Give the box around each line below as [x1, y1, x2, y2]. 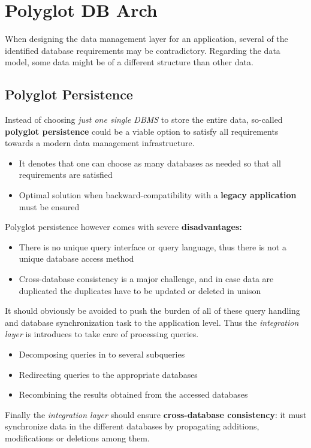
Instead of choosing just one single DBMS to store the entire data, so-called [5, 113, 283, 126]
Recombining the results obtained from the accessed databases [19, 388, 248, 401]
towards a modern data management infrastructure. [5, 137, 195, 149]
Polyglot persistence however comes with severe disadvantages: [5, 220, 242, 233]
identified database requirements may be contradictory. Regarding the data [5, 44, 280, 56]
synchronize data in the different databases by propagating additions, [5, 420, 259, 432]
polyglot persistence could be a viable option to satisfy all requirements [5, 125, 279, 137]
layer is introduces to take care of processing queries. [5, 328, 199, 340]
